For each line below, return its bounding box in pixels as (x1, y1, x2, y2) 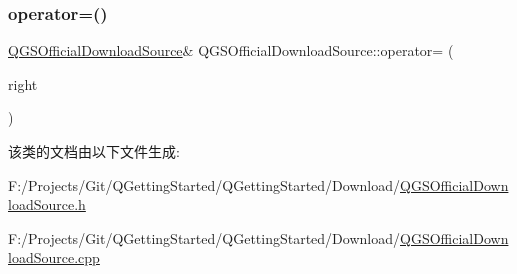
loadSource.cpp (8, 247, 100, 268)
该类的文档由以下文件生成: (8, 141, 180, 161)
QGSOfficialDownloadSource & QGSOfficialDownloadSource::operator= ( (8, 40, 454, 61)
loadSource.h (8, 194, 86, 215)
